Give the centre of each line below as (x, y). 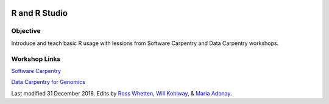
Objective (26, 31)
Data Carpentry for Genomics (48, 82)
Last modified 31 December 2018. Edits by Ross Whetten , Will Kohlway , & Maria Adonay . (122, 93)
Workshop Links (36, 59)
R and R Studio (40, 13)
